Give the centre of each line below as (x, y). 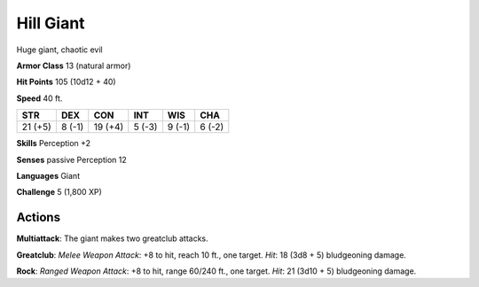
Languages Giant (48, 175)
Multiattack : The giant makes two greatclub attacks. (112, 238)
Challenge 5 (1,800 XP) (59, 192)
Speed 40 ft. (39, 98)
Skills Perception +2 (54, 143)
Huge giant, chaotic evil (60, 50)
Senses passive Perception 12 (72, 159)
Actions (39, 217)
